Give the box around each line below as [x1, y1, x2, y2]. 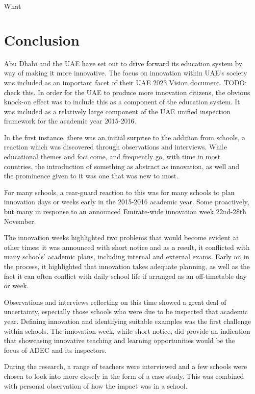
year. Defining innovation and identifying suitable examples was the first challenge [4, 316, 251, 326]
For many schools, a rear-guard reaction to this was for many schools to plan [4, 187, 235, 197]
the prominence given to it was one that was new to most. [4, 171, 178, 181]
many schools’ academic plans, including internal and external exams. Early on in [4, 251, 249, 262]
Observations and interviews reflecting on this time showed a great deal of [4, 296, 227, 307]
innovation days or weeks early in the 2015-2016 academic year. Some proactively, [4, 197, 249, 207]
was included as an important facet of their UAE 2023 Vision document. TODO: [4, 77, 247, 87]
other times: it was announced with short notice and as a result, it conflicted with [4, 242, 250, 252]
